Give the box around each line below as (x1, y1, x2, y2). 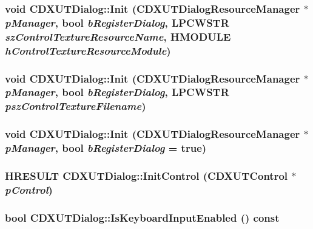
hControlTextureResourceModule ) (5, 43, 171, 58)
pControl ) (5, 182, 53, 197)
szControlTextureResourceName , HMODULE (5, 29, 231, 44)
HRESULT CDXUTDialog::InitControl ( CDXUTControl (5, 168, 288, 183)
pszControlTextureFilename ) (5, 98, 146, 114)
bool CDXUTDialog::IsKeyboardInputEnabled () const (5, 210, 280, 225)
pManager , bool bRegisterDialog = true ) (5, 140, 207, 156)
